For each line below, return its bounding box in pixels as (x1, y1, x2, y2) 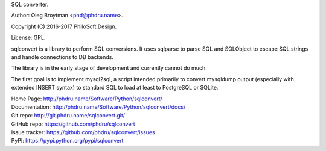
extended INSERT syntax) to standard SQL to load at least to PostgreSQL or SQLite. (11, 84, 219, 91)
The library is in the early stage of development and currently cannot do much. (11, 64, 208, 72)
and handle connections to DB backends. (11, 53, 114, 60)
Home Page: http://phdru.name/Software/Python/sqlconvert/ (11, 95, 163, 102)
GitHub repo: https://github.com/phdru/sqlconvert (11, 120, 135, 128)
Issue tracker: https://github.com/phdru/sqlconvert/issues (11, 129, 155, 136)
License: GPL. (11, 34, 46, 42)
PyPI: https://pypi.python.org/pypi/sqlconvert (11, 137, 124, 144)
